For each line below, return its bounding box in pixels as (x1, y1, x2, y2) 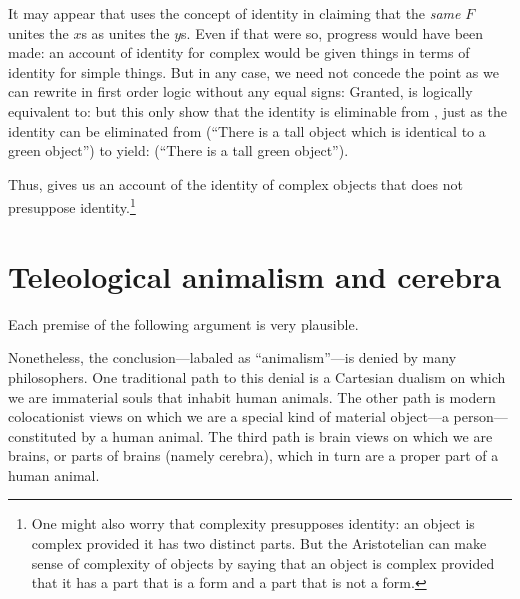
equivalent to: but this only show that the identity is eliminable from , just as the (8, 100, 507, 121)
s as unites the (81, 22, 170, 43)
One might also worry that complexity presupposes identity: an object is (31, 513, 475, 534)
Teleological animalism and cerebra (8, 255, 502, 296)
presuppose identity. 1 (8, 194, 136, 217)
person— (453, 406, 508, 427)
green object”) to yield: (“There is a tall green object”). (8, 140, 349, 161)
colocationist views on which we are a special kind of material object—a (8, 406, 449, 427)
